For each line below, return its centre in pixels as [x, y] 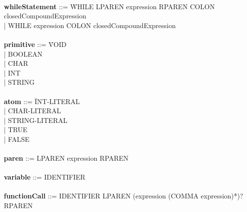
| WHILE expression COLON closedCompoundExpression [90, 25]
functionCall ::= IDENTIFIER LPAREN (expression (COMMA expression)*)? [123, 196]
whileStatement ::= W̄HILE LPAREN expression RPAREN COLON [109, 6]
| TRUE [16, 129]
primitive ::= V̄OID [35, 44]
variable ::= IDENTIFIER [45, 177]
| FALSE [17, 139]
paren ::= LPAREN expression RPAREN [66, 158]
